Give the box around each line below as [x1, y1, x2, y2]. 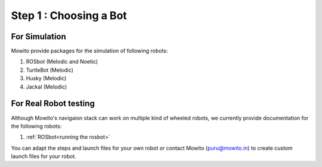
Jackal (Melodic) [26, 83, 67, 90]
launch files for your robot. [11, 153, 77, 160]
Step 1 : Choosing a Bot [11, 9, 128, 22]
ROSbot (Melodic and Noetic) [26, 58, 98, 65]
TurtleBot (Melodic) [26, 66, 74, 74]
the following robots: [11, 122, 62, 130]
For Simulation [11, 31, 67, 42]
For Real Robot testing [11, 99, 95, 109]
